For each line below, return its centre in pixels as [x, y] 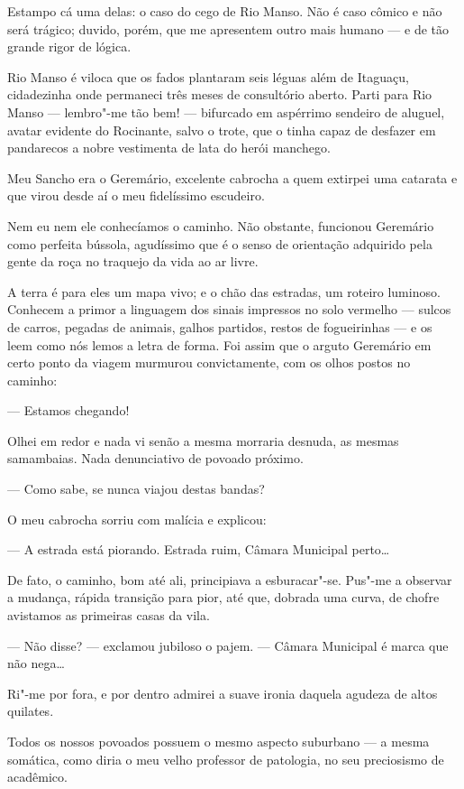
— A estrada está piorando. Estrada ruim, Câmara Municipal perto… [199, 549]
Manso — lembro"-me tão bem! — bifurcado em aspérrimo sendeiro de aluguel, [226, 111]
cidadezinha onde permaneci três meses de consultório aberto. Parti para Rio [220, 94]
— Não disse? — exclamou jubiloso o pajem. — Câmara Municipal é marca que [228, 645]
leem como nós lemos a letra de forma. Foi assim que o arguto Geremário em [219, 344]
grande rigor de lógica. [69, 46]
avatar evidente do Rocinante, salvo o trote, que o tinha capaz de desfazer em [222, 130]
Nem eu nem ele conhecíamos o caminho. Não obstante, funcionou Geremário [221, 225]
